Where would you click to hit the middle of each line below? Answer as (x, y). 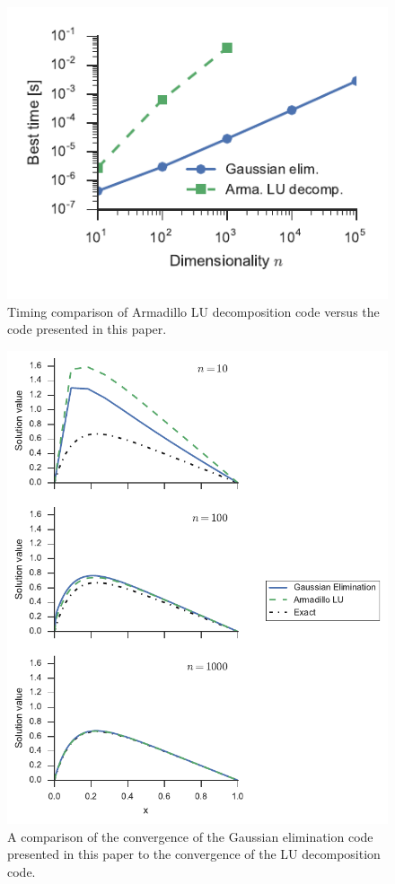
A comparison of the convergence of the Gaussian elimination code (190, 836)
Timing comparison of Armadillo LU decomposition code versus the (193, 311)
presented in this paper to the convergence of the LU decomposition (194, 854)
